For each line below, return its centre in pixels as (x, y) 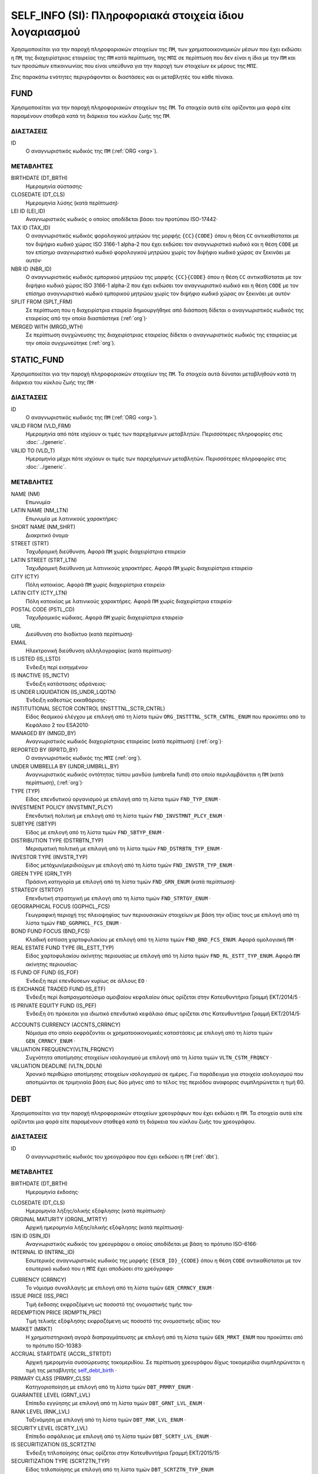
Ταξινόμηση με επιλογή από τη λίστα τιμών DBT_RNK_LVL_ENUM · (106, 1420)
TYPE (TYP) (26, 791)
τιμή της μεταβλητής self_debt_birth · (71, 1370)
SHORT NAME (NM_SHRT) (43, 527)
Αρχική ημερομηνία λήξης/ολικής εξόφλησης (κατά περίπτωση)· (105, 1228)
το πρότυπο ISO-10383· (54, 1345)
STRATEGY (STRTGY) (37, 890)
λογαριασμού (46, 32)
